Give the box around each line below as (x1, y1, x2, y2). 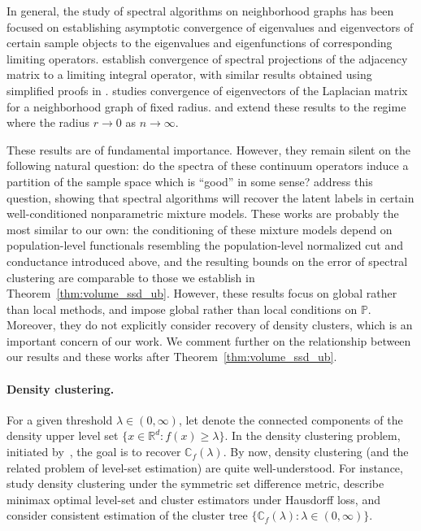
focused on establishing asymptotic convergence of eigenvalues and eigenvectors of (7, 18, 414, 35)
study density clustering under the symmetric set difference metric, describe (7, 475, 384, 492)
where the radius (7, 114, 90, 131)
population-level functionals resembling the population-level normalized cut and (7, 237, 403, 254)
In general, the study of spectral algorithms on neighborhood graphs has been (7, 2, 394, 19)
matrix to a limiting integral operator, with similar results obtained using (7, 66, 372, 83)
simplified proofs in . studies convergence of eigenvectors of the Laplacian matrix (7, 81, 408, 98)
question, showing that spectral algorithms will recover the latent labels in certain (7, 189, 414, 206)
